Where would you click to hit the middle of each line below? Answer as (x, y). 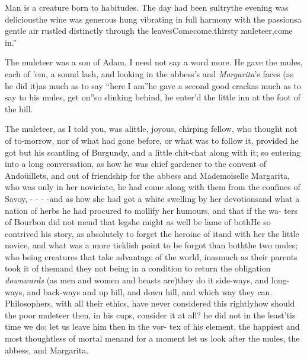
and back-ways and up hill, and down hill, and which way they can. (150, 291)
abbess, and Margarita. (47, 350)
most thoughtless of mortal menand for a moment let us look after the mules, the (152, 338)
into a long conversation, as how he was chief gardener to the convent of (135, 164)
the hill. (19, 108)
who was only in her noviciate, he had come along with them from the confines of (153, 187)
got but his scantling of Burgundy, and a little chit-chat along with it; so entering (153, 152)
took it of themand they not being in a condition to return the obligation (138, 268)
